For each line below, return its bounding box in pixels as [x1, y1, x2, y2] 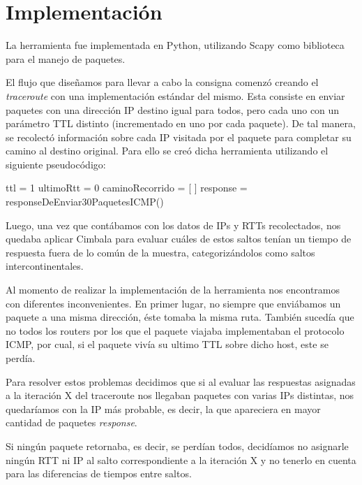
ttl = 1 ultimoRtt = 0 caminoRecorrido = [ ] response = [6, 180, 248, 195]
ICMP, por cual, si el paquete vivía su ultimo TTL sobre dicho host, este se [6, 337, 329, 352]
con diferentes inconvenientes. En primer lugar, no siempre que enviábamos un [6, 296, 341, 310]
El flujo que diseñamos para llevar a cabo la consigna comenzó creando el [6, 75, 319, 89]
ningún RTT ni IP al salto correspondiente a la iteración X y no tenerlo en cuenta [6, 452, 356, 467]
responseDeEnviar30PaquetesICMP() [6, 194, 164, 209]
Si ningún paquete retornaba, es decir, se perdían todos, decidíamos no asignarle [6, 438, 349, 453]
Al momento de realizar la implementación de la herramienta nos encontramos [6, 282, 340, 297]
